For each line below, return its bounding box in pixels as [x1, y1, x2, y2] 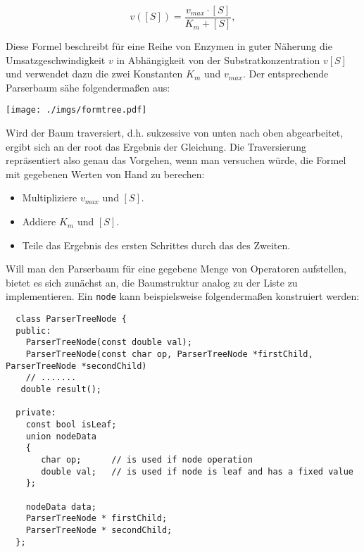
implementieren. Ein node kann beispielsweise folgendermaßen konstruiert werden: [6, 289, 360, 303]
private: [15, 408, 56, 418]
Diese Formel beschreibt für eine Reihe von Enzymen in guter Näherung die [6, 39, 332, 54]
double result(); [20, 384, 102, 395]
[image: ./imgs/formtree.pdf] [6, 105, 147, 115]
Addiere [22, 214, 56, 229]
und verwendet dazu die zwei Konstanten [6, 66, 183, 81]
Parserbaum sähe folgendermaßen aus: [6, 80, 170, 94]
